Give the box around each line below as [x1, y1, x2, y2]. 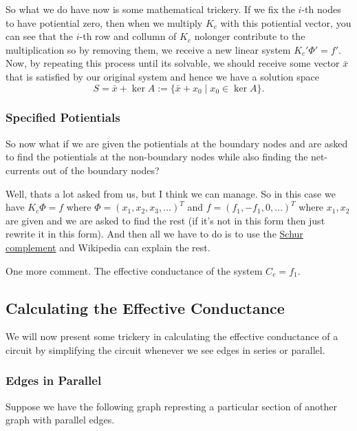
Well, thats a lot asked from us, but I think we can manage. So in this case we [6, 186, 336, 200]
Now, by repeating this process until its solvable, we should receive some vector [6, 56, 340, 70]
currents [6, 162, 40, 177]
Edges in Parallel [6, 372, 102, 389]
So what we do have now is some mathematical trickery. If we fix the [6, 2, 295, 16]
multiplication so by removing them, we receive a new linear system [6, 42, 291, 56]
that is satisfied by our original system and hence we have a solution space [6, 69, 319, 83]
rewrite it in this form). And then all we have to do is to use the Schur [6, 227, 303, 241]
